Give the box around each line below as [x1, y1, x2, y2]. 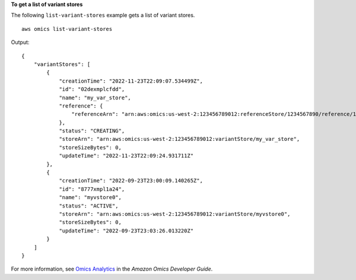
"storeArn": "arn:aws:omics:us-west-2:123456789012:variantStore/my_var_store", [59, 136, 300, 143]
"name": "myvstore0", [59, 194, 122, 201]
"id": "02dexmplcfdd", [59, 86, 125, 93]
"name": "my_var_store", [59, 94, 132, 101]
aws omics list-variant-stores [21, 26, 113, 32]
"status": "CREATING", [59, 128, 125, 134]
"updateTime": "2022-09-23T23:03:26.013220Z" [59, 227, 194, 234]
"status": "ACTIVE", [59, 202, 119, 209]
